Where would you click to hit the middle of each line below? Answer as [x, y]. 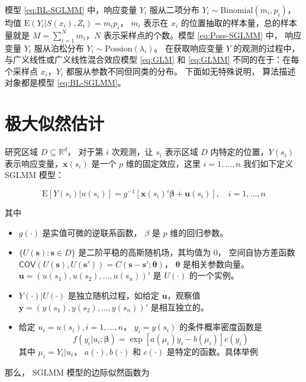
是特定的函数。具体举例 [212, 351]
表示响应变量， [34, 163]
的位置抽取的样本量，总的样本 [239, 22]
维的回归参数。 [199, 232]
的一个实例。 [214, 275]
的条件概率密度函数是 [221, 327]
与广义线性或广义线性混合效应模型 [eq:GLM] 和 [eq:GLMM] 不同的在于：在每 [152, 59]
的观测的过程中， [267, 48]
